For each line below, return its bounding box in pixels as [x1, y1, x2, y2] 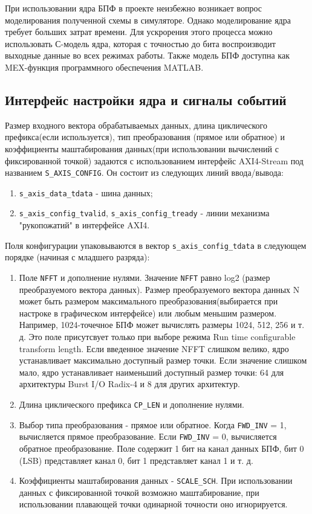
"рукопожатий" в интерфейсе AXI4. [19, 219, 150, 231]
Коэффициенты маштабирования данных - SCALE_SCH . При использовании [19, 474, 293, 487]
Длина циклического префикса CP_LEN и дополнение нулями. [19, 397, 244, 410]
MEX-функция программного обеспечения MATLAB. [5, 60, 204, 73]
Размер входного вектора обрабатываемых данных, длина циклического [5, 118, 268, 131]
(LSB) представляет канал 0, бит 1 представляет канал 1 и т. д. [19, 454, 253, 466]
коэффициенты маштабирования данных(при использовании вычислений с [5, 142, 279, 155]
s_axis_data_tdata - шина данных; [19, 186, 153, 199]
